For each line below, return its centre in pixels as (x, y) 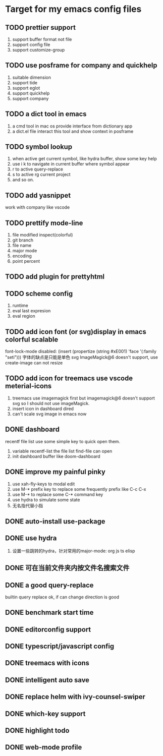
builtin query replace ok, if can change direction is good (62, 597)
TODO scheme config (39, 293)
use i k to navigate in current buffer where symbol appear (71, 164)
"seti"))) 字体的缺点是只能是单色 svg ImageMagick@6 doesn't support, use (81, 357)
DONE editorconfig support (48, 629)
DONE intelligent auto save (47, 680)
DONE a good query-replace (50, 585)
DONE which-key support (45, 714)
